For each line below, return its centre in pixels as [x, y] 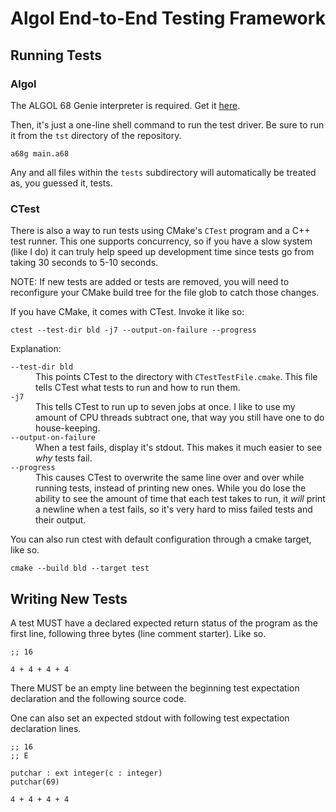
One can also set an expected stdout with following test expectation [150, 718]
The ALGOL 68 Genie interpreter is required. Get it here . [125, 105]
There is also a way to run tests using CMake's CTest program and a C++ [160, 231]
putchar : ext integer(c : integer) [86, 773]
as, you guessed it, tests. [61, 183]
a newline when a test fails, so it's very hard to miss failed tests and [174, 509]
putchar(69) [35, 782]
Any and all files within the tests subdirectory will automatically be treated [163, 172]
